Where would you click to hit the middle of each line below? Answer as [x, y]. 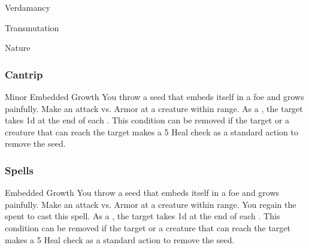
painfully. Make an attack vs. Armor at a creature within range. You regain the [151, 204]
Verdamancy [28, 7]
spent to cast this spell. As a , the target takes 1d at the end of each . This [143, 216]
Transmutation [32, 27]
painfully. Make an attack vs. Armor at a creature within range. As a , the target [154, 108]
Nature [18, 48]
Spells [19, 170]
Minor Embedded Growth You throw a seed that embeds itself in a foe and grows [154, 96]
